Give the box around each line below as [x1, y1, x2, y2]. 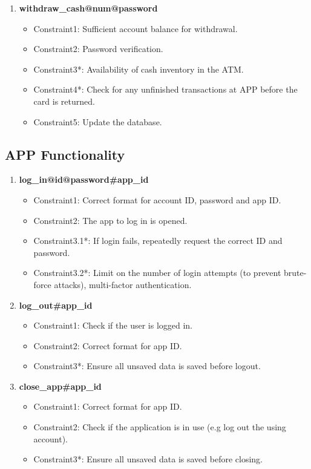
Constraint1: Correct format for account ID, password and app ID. [33, 193, 281, 206]
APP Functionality [5, 145, 125, 163]
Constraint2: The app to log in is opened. [33, 214, 188, 226]
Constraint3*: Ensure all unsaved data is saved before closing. [33, 453, 263, 465]
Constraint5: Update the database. [33, 115, 162, 128]
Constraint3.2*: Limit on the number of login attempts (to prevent [33, 266, 281, 279]
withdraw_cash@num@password [19, 2, 158, 14]
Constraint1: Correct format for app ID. [33, 400, 182, 413]
